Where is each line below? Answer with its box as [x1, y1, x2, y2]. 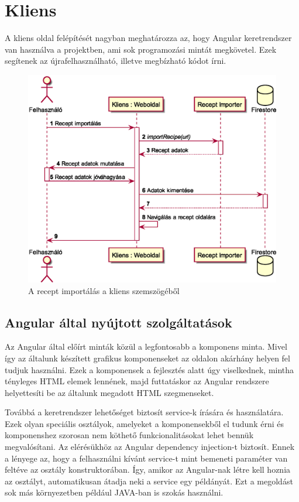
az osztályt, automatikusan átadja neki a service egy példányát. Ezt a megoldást [5, 474, 293, 487]
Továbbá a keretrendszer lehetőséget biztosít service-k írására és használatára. [5, 406, 284, 418]
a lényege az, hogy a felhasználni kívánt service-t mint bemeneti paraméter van [5, 452, 288, 464]
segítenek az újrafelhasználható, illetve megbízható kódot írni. [5, 54, 226, 67]
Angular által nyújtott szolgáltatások [5, 313, 232, 331]
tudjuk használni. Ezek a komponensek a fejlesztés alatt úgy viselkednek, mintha [5, 363, 294, 375]
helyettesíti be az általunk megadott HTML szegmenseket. [5, 386, 214, 398]
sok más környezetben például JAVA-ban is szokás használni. [5, 486, 224, 498]
